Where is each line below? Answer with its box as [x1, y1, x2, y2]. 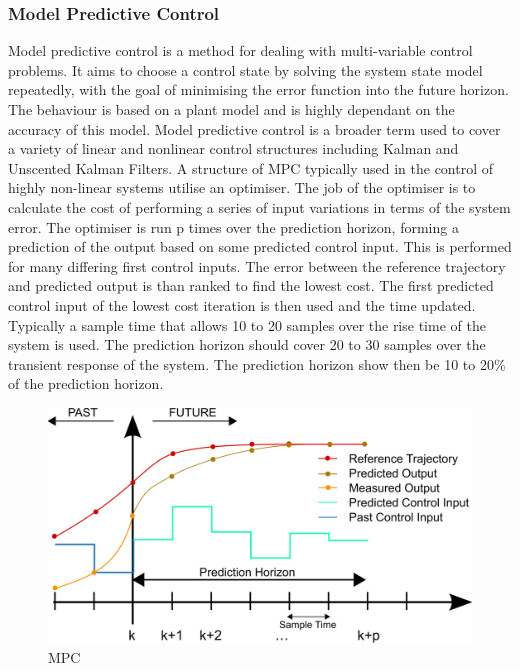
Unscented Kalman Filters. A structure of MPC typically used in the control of [8, 157, 494, 178]
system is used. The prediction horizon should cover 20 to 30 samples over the [8, 334, 486, 355]
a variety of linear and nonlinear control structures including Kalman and [8, 138, 459, 159]
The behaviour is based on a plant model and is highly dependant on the [8, 99, 455, 119]
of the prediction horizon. [8, 373, 164, 394]
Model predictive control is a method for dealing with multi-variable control [8, 40, 473, 61]
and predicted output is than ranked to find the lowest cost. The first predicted [8, 275, 494, 296]
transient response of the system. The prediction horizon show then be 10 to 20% [8, 353, 506, 374]
